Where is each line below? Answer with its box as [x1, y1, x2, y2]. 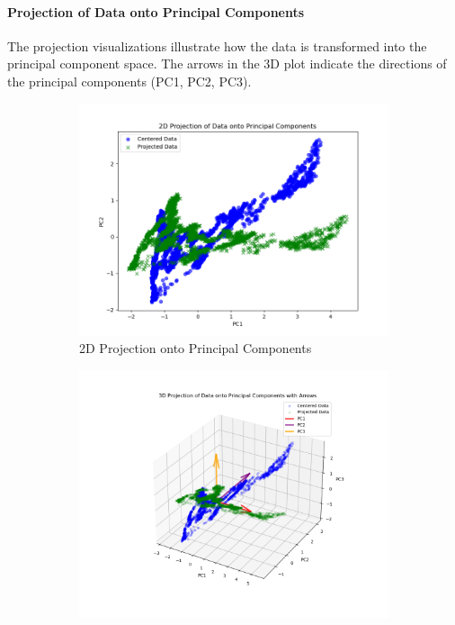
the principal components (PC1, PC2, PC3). [7, 71, 252, 90]
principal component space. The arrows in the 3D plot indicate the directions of [7, 54, 447, 73]
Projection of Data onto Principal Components [7, 2, 305, 21]
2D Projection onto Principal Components [79, 339, 312, 358]
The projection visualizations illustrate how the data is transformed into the [7, 36, 427, 55]
